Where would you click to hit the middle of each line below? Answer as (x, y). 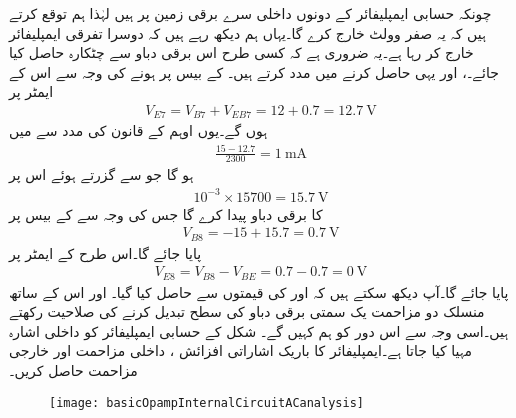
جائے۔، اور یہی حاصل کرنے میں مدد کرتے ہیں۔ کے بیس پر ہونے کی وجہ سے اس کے (254, 71)
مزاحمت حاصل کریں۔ (73, 370)
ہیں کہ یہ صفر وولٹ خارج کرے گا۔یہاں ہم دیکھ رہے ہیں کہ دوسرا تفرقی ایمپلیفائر (247, 32)
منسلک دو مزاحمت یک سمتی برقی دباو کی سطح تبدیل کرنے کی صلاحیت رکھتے (247, 311)
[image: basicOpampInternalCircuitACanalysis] (206, 402)
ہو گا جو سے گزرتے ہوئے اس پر (101, 174)
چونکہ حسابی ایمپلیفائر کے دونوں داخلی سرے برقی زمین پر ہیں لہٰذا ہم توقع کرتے (250, 13)
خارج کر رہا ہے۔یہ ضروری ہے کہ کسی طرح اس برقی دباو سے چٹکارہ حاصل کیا (241, 52)
